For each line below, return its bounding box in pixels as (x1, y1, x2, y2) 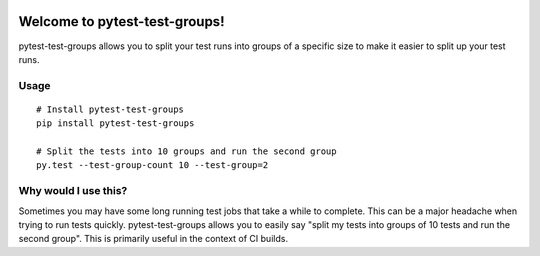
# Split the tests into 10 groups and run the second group (36, 146, 337, 157)
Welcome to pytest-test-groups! (18, 13, 225, 30)
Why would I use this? (18, 184, 128, 198)
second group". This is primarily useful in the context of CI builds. (18, 233, 289, 245)
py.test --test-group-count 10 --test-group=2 (36, 160, 269, 171)
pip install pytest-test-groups (36, 118, 195, 129)
